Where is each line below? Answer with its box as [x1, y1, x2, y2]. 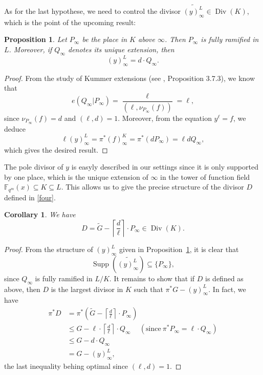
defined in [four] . [4, 192, 56, 202]
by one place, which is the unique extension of [4, 171, 148, 182]
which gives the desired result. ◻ [4, 144, 108, 155]
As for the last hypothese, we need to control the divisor [4, 5, 181, 16]
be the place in [82, 34, 127, 45]
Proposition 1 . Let [4, 34, 67, 45]
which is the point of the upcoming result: [4, 16, 136, 27]
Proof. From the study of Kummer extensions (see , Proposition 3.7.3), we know [4, 72, 255, 83]
